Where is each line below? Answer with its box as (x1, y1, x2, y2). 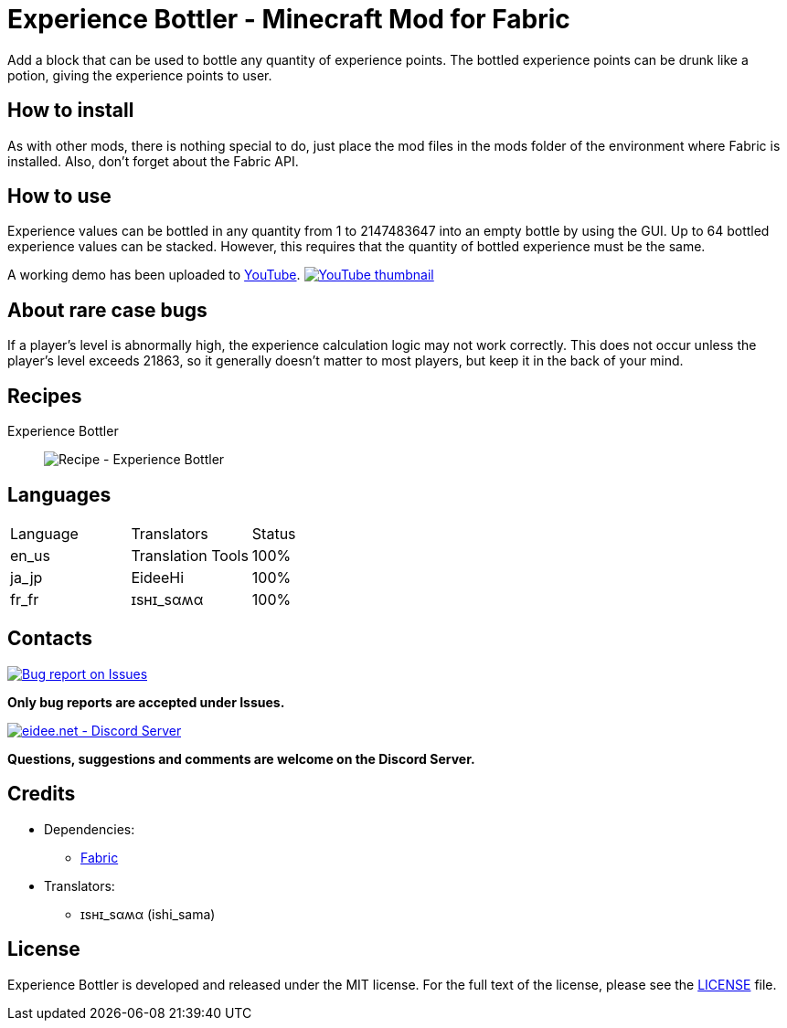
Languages (7, 482, 112, 506)
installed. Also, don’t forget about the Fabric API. (7, 153, 299, 169)
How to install (7, 99, 134, 122)
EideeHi (131, 567, 185, 587)
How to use (7, 185, 112, 208)
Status (251, 524, 296, 543)
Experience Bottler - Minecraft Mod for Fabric (7, 4, 570, 35)
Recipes (7, 384, 82, 408)
